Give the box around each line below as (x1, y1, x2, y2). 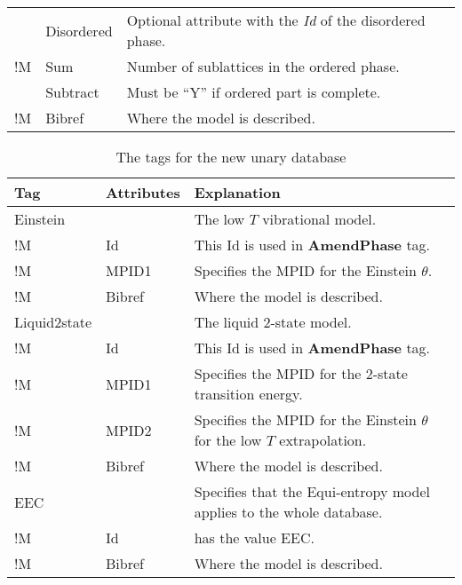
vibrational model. (262, 209, 377, 229)
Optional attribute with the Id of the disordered (126, 10, 426, 30)
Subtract (45, 82, 100, 102)
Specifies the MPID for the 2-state (194, 363, 408, 383)
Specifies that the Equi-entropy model (194, 481, 430, 502)
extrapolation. (279, 430, 367, 450)
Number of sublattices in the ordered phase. (126, 56, 400, 76)
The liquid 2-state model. (194, 312, 352, 332)
